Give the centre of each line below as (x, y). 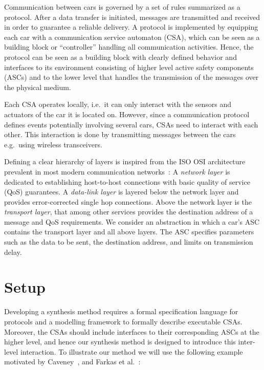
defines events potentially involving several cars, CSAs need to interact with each (131, 124)
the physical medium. (38, 87)
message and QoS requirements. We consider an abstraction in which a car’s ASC (132, 221)
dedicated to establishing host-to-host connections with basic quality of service (127, 181)
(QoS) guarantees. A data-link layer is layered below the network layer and (122, 192)
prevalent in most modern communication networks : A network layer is (117, 171)
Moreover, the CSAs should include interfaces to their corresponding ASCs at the (132, 331)
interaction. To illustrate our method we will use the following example (131, 351)
